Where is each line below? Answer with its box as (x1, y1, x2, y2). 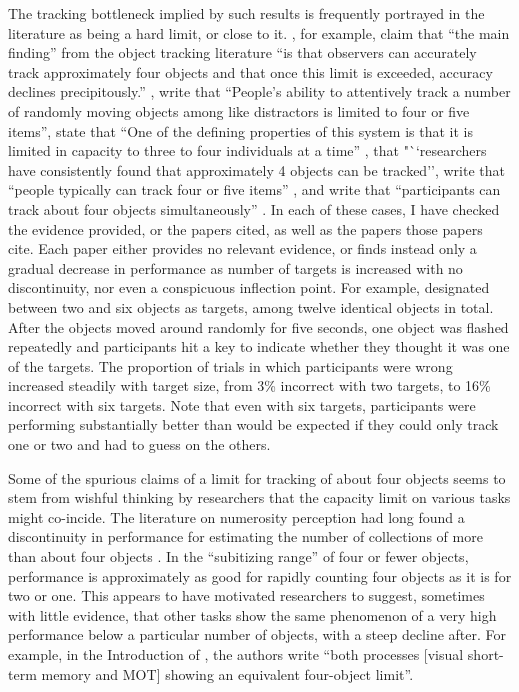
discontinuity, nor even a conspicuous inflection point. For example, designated (8, 277, 490, 298)
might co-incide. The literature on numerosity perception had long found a (8, 506, 465, 527)
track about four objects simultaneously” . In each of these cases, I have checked (8, 198, 500, 219)
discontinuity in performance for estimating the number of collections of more (8, 526, 483, 547)
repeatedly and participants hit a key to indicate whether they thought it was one (8, 336, 510, 357)
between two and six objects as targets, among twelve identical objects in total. (8, 296, 494, 317)
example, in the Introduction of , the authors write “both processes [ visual (8, 644, 464, 664)
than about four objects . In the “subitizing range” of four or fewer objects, (8, 546, 469, 567)
